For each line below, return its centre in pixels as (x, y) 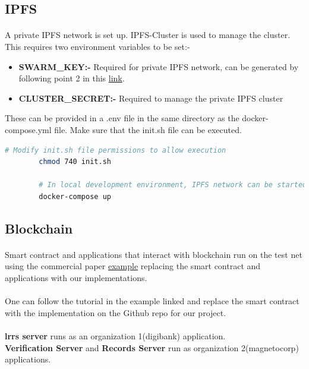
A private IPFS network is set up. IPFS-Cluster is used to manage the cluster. (148, 35)
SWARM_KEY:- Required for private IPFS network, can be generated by (159, 66)
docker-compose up (75, 196)
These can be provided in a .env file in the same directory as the (122, 118)
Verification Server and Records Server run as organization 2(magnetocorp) (152, 347)
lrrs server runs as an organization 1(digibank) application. (115, 336)
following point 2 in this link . (72, 78)
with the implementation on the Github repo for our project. (116, 312)
